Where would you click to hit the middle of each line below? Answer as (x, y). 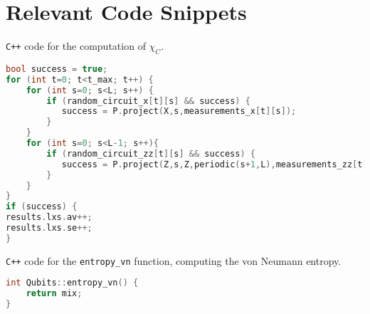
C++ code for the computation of (76, 46)
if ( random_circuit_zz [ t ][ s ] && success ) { (151, 153)
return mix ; (54, 294)
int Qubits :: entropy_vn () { (72, 283)
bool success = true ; (57, 69)
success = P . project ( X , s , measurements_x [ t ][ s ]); (179, 111)
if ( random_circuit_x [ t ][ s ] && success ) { (148, 101)
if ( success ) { (42, 207)
